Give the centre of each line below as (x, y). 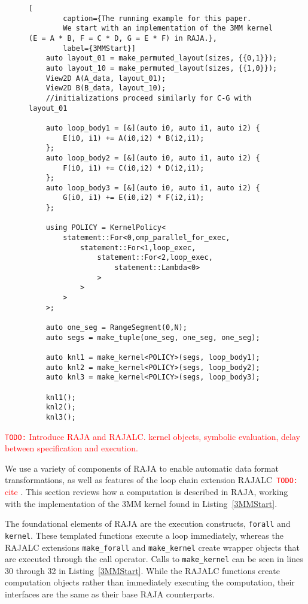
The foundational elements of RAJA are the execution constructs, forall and (148, 523)
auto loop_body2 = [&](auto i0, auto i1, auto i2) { (153, 158)
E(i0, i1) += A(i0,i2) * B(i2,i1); (134, 138)
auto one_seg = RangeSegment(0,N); (116, 327)
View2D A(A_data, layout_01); (106, 78)
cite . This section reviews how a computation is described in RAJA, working (147, 492)
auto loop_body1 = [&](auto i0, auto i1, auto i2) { (153, 128)
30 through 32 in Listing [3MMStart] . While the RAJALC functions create (142, 570)
